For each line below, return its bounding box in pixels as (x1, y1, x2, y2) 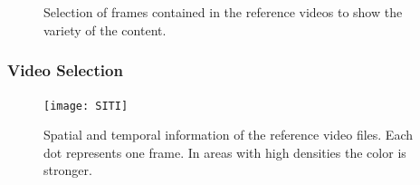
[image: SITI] (43, 99, 129, 112)
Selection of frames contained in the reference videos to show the (43, 3, 403, 22)
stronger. (43, 161, 92, 180)
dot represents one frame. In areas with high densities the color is (43, 142, 406, 161)
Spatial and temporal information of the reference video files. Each (43, 125, 414, 144)
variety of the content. (43, 20, 167, 39)
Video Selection (7, 59, 123, 82)
